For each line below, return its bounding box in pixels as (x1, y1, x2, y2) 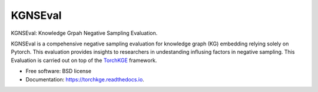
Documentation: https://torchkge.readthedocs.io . (25, 75, 144, 83)
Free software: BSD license (25, 68, 91, 75)
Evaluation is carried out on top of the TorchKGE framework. (11, 57, 157, 64)
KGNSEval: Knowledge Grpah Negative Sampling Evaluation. (11, 29, 158, 37)
